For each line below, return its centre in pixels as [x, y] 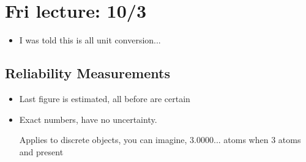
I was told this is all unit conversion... [90, 40]
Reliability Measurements [88, 73]
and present [41, 151]
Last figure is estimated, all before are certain [105, 98]
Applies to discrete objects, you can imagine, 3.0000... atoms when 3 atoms [160, 140]
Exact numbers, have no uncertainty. [88, 119]
